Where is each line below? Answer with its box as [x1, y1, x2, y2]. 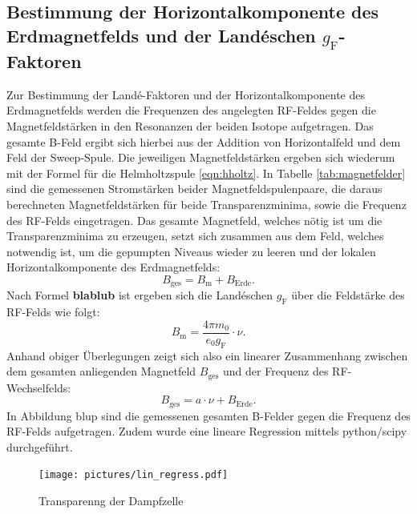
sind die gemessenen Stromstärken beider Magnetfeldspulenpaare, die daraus [6, 180, 383, 197]
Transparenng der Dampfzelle [38, 492, 184, 509]
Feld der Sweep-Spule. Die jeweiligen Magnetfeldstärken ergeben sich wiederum [6, 149, 395, 166]
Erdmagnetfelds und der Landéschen [6, 22, 316, 47]
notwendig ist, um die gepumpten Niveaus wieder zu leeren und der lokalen [6, 243, 376, 259]
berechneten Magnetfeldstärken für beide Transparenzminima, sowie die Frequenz [6, 195, 407, 212]
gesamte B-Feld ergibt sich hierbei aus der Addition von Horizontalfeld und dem [6, 133, 401, 150]
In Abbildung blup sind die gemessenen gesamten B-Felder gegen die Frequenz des [6, 407, 411, 424]
